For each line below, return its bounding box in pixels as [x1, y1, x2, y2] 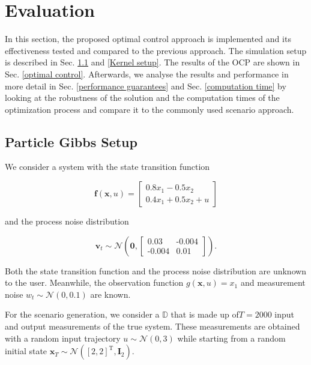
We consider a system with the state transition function [5, 160, 210, 173]
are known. [90, 288, 131, 300]
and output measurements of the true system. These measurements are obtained [5, 320, 300, 333]
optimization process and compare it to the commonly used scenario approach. [5, 103, 294, 115]
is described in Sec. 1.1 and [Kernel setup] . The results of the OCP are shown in [5, 56, 300, 68]
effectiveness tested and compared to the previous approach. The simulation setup [5, 44, 307, 56]
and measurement [240, 276, 306, 289]
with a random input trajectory [5, 331, 121, 344]
